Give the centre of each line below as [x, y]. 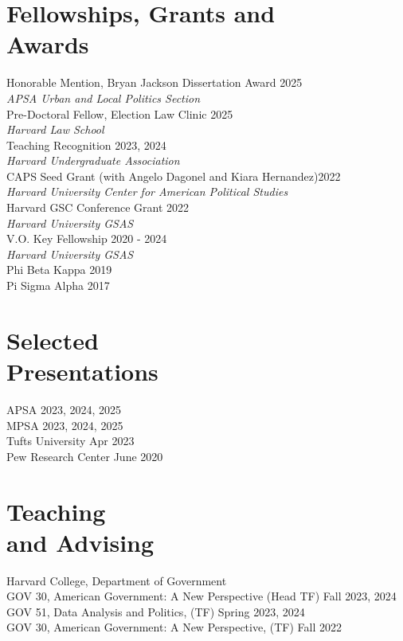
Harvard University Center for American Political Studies [147, 192]
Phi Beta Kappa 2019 [59, 270]
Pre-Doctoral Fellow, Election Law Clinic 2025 [120, 113]
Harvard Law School [55, 129]
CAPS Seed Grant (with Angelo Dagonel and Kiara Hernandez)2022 [174, 176]
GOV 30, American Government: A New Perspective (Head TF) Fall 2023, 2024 [201, 596]
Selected [53, 340]
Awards [48, 44]
